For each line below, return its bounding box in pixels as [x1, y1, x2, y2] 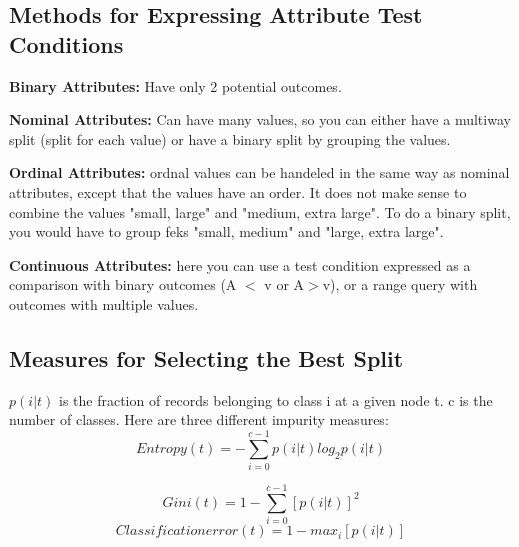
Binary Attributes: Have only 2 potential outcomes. [9, 75, 342, 96]
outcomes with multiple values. [9, 293, 199, 314]
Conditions [9, 28, 124, 59]
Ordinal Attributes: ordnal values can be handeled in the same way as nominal [9, 162, 510, 183]
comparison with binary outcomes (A [9, 274, 237, 295]
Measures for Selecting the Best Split [9, 342, 404, 373]
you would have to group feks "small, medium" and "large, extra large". [9, 221, 444, 242]
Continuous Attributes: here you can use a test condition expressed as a [9, 254, 471, 275]
